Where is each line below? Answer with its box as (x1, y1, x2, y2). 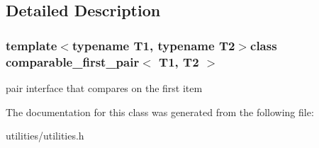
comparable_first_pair (6, 52, 140, 70)
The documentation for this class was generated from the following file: (6, 104, 314, 119)
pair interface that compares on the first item (6, 80, 203, 95)
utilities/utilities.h (6, 128, 84, 143)
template (6, 36, 57, 54)
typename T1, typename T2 (72, 36, 235, 54)
